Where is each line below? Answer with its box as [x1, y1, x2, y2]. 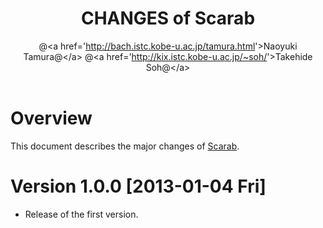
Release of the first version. [24, 208, 139, 220]
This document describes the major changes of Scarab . [10, 140, 240, 152]
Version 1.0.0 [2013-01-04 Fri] [10, 175, 267, 197]
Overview [10, 107, 93, 129]
